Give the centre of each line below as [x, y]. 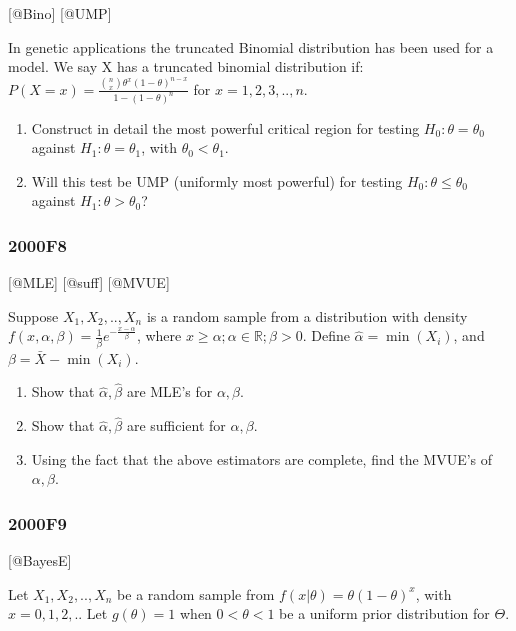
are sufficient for [176, 425]
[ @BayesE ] [40, 560]
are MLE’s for [169, 391]
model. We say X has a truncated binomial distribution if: [186, 66]
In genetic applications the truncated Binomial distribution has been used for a [251, 46]
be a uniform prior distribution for [384, 613]
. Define [326, 335]
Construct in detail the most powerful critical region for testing [225, 127]
